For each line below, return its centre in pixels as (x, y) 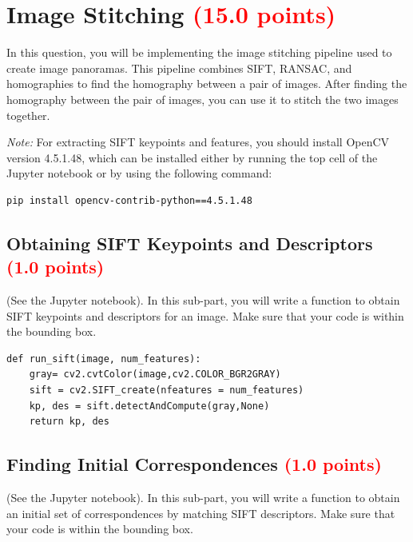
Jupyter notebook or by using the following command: (139, 173)
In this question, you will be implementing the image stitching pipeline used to (199, 52)
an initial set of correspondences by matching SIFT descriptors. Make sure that (201, 513)
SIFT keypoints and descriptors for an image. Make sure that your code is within (205, 315)
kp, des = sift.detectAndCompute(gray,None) (149, 406)
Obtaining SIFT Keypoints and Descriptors (190, 243)
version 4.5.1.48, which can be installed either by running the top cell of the (192, 157)
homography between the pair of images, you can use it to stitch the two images (203, 99)
